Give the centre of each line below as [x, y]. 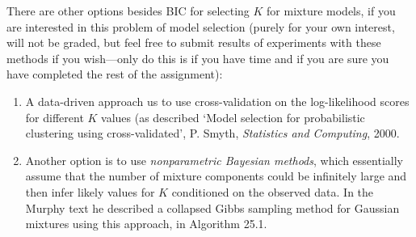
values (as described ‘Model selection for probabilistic [233, 117]
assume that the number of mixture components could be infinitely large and [216, 176]
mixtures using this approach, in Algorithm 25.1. [146, 224]
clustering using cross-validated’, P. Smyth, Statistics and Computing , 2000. [212, 133]
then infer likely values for [90, 191]
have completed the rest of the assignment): [115, 74]
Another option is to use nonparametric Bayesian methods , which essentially [214, 160]
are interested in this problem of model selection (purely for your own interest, [201, 26]
